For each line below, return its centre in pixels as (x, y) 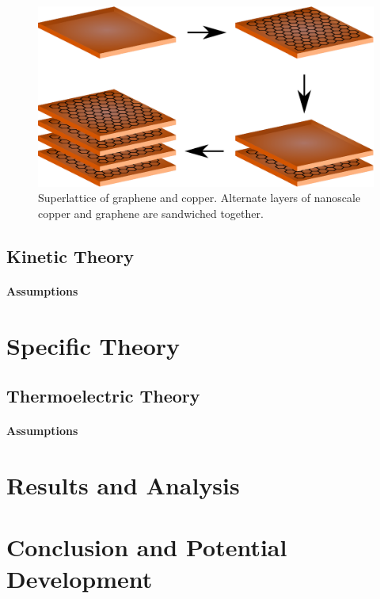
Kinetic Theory (70, 256)
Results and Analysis (123, 485)
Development (80, 578)
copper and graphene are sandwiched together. (151, 213)
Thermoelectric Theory (103, 396)
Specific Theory (93, 345)
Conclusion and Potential (147, 547)
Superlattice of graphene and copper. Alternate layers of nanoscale (199, 198)
